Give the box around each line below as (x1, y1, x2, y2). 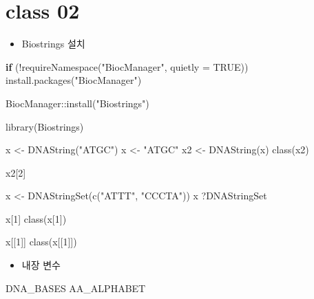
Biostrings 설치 (21, 36, 85, 51)
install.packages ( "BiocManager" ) (6, 73, 142, 87)
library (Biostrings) (6, 119, 84, 133)
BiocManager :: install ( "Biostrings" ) (6, 96, 149, 110)
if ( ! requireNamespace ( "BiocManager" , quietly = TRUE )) (6, 59, 249, 74)
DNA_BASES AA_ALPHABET (6, 280, 146, 295)
